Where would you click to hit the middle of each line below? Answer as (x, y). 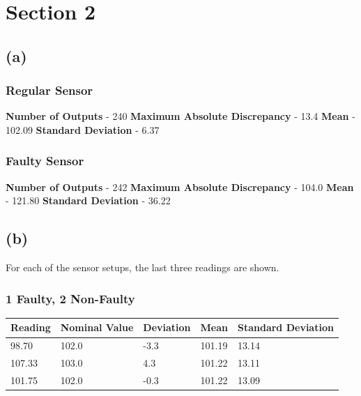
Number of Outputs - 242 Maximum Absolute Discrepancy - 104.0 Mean (180, 186)
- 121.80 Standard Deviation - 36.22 (88, 200)
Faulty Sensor (45, 161)
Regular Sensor (49, 90)
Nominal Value (97, 327)
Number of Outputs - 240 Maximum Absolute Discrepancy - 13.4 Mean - (180, 116)
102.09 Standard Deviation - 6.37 (83, 129)
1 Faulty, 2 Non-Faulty (70, 298)
